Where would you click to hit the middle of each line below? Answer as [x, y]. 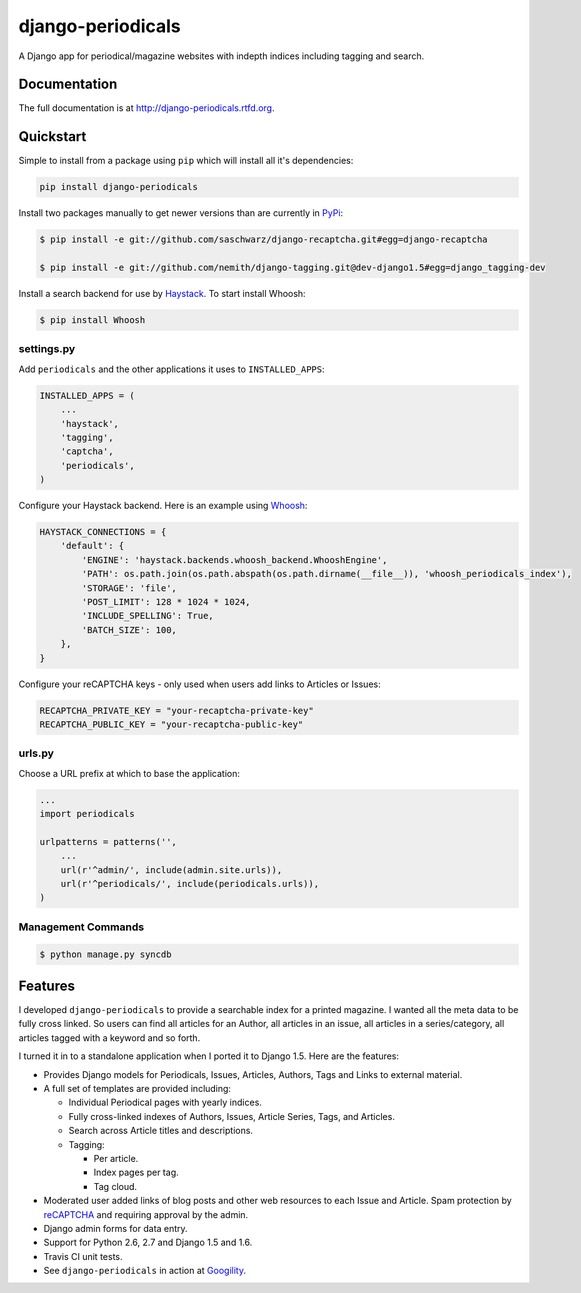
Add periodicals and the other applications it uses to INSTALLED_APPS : [171, 369]
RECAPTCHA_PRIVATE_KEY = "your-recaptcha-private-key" [176, 710]
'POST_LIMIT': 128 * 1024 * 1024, [166, 602]
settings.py [47, 349]
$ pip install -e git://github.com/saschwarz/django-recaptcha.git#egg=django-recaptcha [264, 239]
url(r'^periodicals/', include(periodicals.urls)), [190, 884]
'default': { [92, 546]
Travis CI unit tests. [83, 1256]
